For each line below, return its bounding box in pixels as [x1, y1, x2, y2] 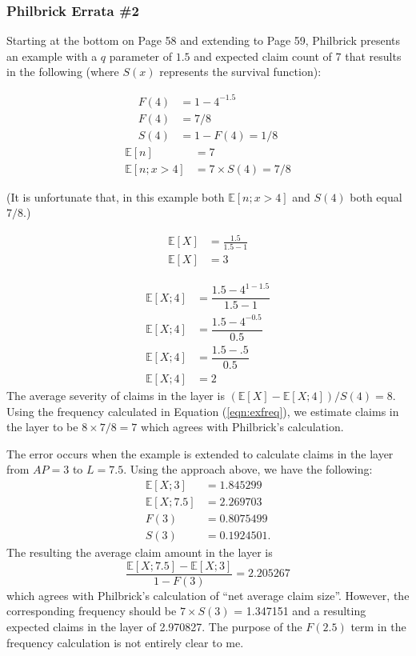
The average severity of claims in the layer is [6, 387, 225, 404]
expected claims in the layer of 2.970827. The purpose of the [6, 618, 302, 634]
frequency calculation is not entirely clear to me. [6, 634, 244, 650]
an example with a [6, 47, 98, 64]
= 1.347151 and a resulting [234, 602, 366, 619]
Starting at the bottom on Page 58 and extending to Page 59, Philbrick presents [6, 32, 401, 49]
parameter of [109, 47, 172, 64]
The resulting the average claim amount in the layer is [6, 544, 273, 561]
